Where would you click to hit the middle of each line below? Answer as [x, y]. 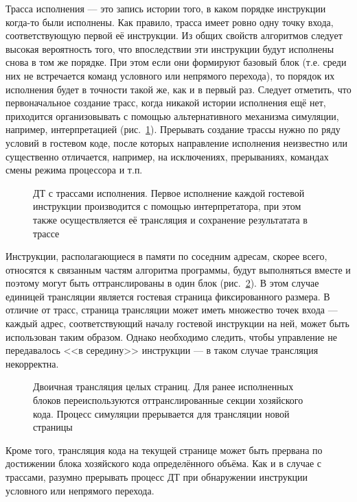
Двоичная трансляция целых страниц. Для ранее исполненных [163, 386]
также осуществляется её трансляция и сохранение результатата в [170, 219]
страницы [53, 427]
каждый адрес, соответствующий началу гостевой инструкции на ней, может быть [177, 323]
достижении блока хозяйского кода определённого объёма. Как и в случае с [163, 463]
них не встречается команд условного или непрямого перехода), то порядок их [170, 75]
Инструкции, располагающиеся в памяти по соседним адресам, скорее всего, [166, 256]
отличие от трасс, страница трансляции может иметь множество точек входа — [172, 310]
